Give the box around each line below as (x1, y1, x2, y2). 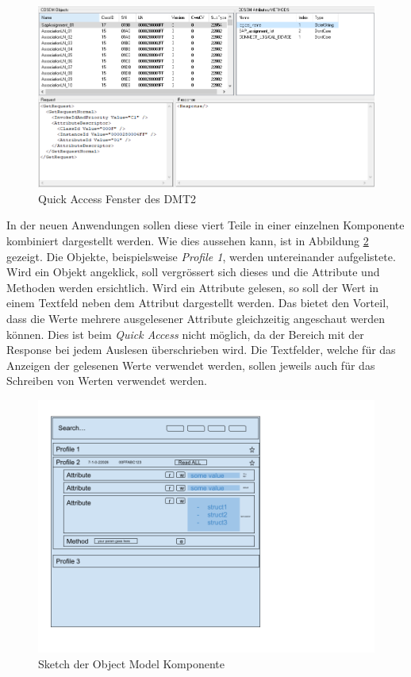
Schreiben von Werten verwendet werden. (6, 372, 207, 389)
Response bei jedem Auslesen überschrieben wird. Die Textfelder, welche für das (6, 341, 396, 358)
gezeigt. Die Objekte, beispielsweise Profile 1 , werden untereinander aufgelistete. (6, 248, 396, 264)
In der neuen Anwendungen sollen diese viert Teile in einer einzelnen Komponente (6, 217, 405, 233)
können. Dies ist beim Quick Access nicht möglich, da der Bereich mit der (6, 325, 364, 342)
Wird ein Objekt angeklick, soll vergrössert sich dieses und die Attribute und (6, 263, 380, 280)
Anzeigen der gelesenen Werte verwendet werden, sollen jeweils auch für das (6, 356, 375, 373)
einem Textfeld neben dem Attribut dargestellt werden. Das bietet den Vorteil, (6, 294, 389, 311)
